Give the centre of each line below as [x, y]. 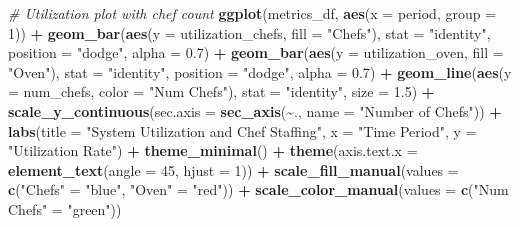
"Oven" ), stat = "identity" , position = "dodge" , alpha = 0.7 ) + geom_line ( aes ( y [260, 71]
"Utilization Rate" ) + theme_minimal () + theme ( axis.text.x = [213, 150]
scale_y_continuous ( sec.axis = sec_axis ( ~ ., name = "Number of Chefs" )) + [255, 110]
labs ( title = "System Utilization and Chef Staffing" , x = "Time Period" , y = [242, 130]
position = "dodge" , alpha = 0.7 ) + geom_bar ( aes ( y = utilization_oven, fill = [256, 52]
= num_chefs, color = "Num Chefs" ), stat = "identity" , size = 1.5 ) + [221, 91]
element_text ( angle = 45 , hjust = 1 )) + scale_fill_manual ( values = [233, 169]
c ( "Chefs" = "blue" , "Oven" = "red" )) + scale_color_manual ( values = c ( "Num [258, 189]
